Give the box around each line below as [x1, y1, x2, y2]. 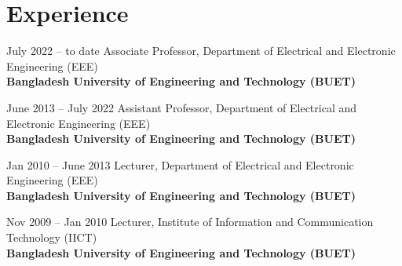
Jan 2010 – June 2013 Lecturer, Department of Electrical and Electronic [6, 156, 354, 173]
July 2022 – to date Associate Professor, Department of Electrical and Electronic [6, 42, 396, 59]
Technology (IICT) [6, 229, 97, 246]
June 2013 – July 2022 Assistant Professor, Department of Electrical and [6, 99, 357, 115]
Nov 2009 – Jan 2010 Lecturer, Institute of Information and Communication [6, 213, 374, 230]
